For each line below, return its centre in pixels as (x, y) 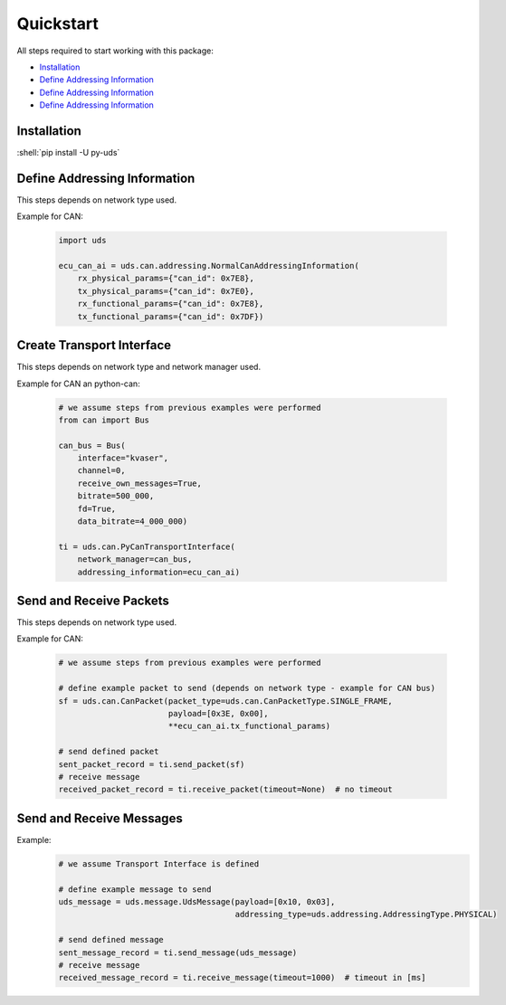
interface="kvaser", (123, 458)
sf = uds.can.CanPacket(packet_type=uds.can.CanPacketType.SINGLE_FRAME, (225, 701)
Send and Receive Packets (93, 601)
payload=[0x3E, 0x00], (218, 714)
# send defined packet (109, 752)
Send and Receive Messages (100, 818)
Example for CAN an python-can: (78, 384)
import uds (82, 241)
